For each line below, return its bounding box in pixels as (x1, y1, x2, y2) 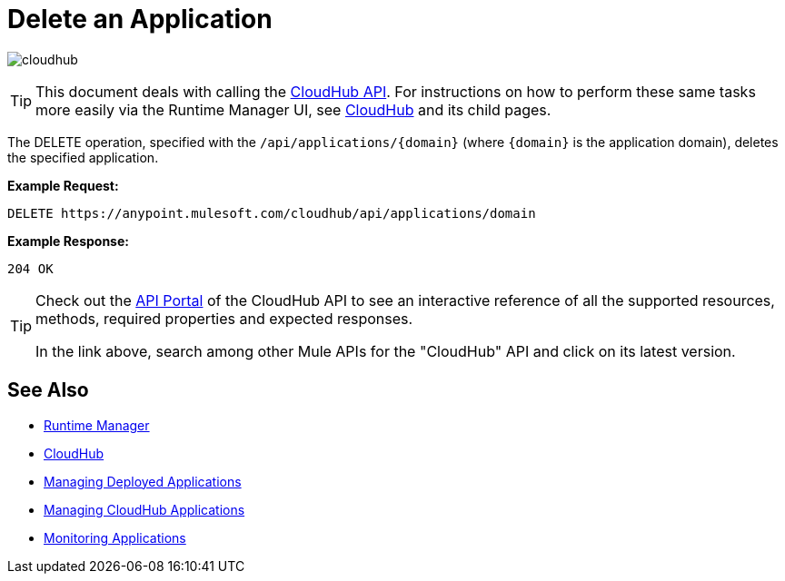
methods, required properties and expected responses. (35, 309, 413, 328)
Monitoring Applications (44, 529, 186, 546)
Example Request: (7, 177, 119, 193)
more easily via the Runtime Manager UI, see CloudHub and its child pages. (35, 100, 551, 119)
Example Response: (7, 232, 129, 249)
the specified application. (7, 149, 159, 165)
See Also (7, 379, 89, 402)
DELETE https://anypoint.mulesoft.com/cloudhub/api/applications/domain (7, 205, 536, 221)
